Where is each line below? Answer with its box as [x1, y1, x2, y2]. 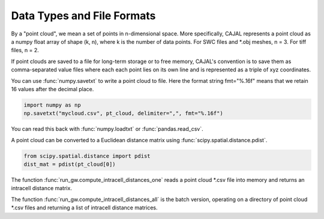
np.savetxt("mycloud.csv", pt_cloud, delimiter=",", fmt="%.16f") [23, 110, 223, 117]
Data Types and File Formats [11, 9, 156, 22]
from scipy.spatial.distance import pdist [23, 152, 151, 159]
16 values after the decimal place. [11, 85, 94, 92]
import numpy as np [23, 101, 81, 108]
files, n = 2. [11, 47, 39, 54]
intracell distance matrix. [11, 185, 72, 192]
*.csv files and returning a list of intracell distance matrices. [11, 204, 158, 211]
